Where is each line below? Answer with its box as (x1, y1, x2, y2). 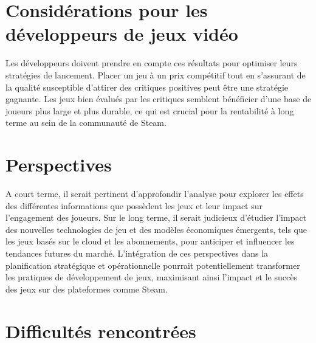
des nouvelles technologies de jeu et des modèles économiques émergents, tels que (5, 223, 307, 235)
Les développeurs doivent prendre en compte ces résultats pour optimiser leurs (5, 57, 298, 69)
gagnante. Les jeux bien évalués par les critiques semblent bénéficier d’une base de (5, 92, 312, 105)
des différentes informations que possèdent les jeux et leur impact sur (5, 199, 263, 212)
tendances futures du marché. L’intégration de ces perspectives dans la (5, 246, 269, 259)
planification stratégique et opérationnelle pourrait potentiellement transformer (5, 258, 300, 271)
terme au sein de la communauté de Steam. (5, 116, 167, 129)
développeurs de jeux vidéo (5, 21, 238, 46)
